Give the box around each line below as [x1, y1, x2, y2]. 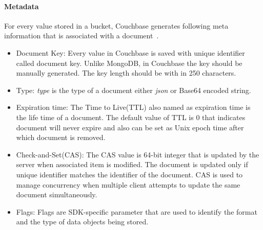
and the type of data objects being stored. [16, 216, 149, 227]
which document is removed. [16, 132, 106, 143]
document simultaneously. [16, 189, 97, 200]
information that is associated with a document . [4, 30, 159, 41]
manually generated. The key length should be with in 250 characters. [16, 67, 236, 78]
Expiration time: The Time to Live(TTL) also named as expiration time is [16, 102, 251, 112]
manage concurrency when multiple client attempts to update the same [16, 179, 240, 190]
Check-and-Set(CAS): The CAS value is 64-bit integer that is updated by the [16, 149, 259, 159]
